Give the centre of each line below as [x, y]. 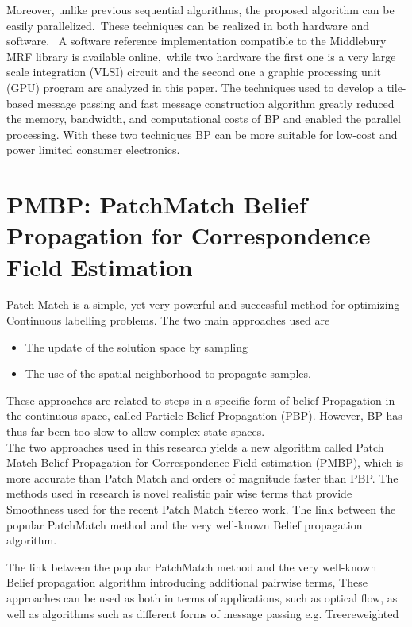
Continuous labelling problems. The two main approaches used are [168, 320]
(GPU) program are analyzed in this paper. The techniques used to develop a [195, 87]
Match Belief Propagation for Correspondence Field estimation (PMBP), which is [205, 462]
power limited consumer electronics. [93, 150]
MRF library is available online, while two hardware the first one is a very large [201, 56]
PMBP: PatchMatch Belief [157, 204]
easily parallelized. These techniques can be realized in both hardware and [188, 25]
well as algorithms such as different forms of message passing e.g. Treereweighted [203, 613]
